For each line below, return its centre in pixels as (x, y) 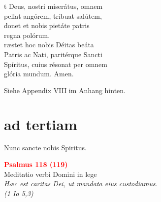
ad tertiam (41, 124)
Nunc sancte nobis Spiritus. (45, 148)
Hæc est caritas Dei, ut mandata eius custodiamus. (81, 184)
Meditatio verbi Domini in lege (50, 174)
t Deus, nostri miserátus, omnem (53, 6)
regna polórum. (27, 35)
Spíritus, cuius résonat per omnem (56, 64)
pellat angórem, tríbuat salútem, (53, 16)
